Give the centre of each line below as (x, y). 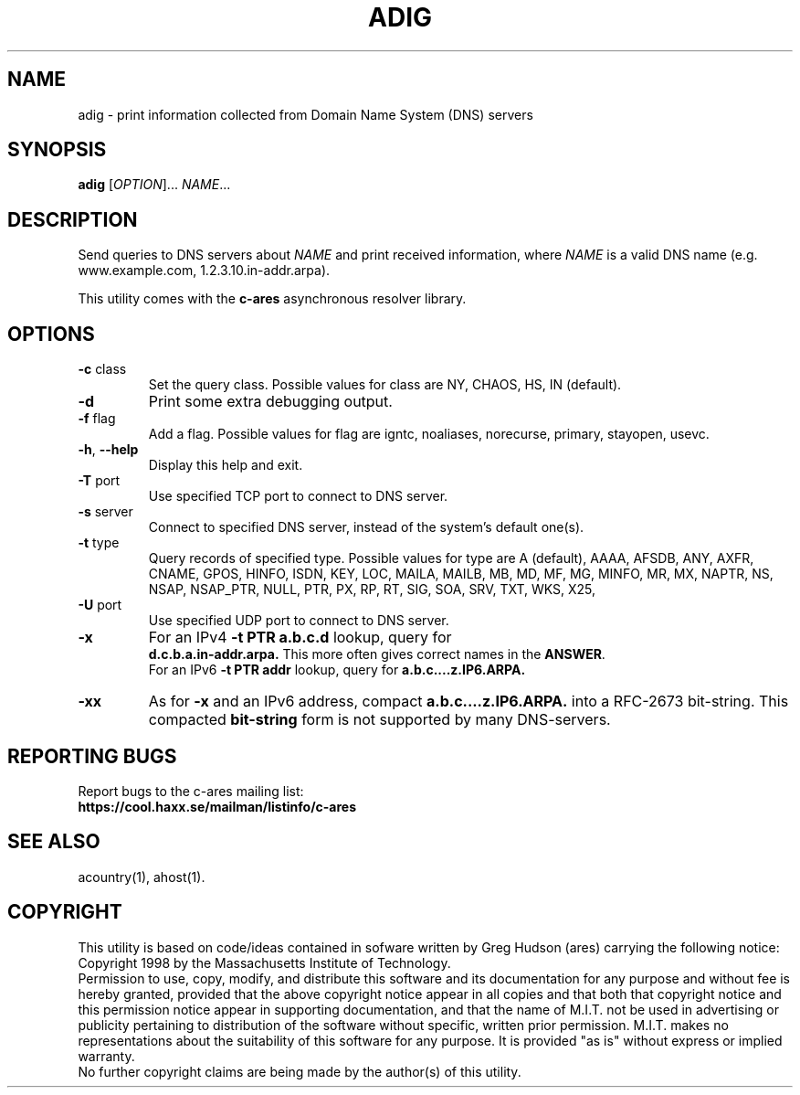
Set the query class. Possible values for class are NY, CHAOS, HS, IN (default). (385, 385)
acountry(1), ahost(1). (142, 877)
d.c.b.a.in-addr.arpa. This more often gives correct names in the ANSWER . (377, 654)
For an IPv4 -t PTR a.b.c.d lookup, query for (300, 638)
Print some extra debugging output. (270, 402)
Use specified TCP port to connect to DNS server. (298, 496)
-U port (100, 605)
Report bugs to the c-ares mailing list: (191, 791)
